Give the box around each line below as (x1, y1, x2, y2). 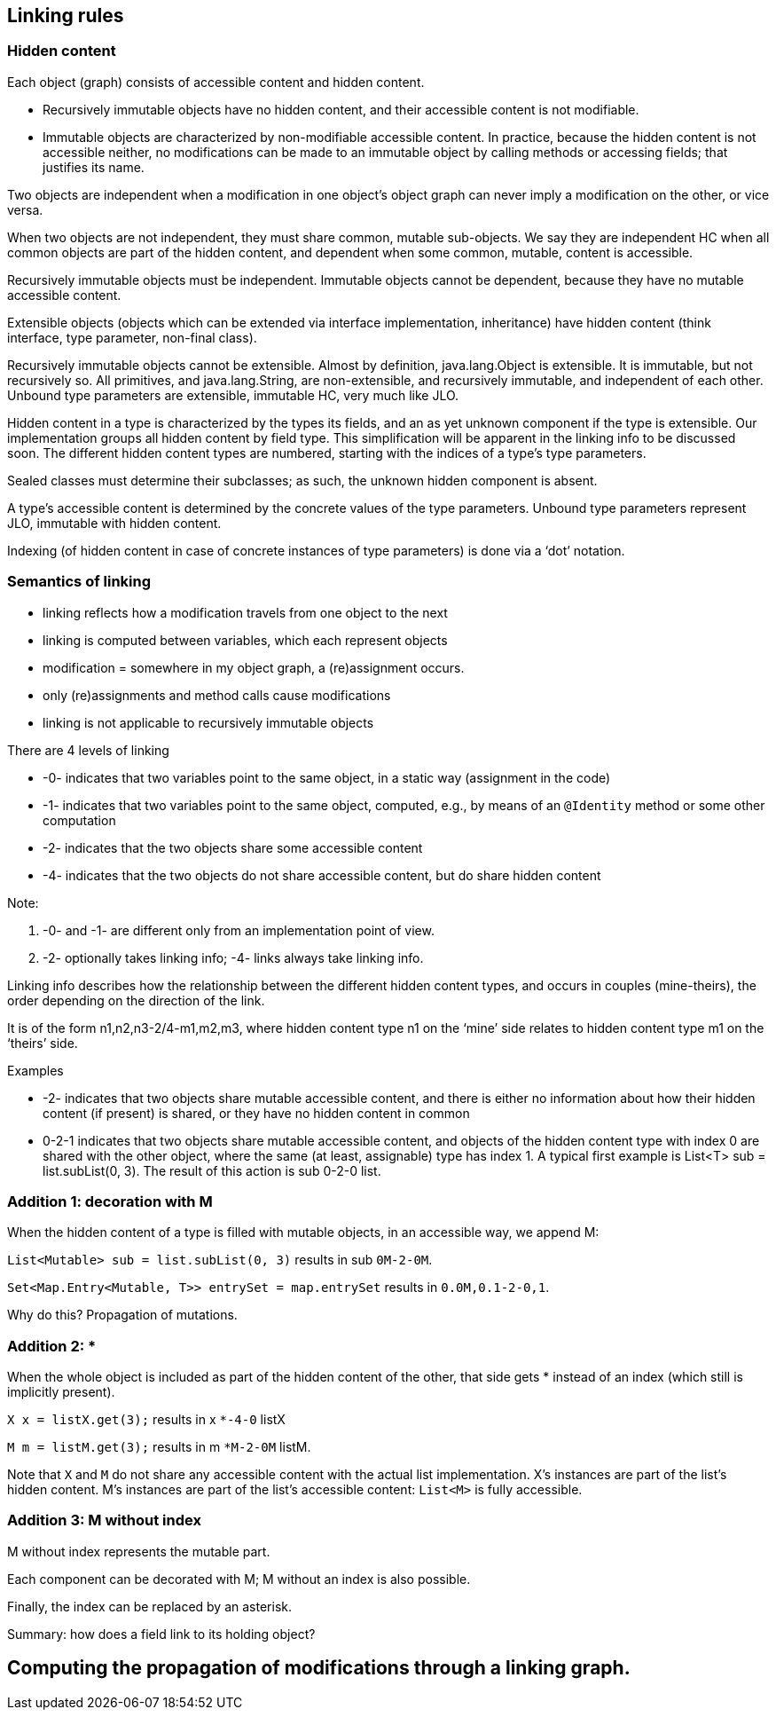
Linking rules (7, 4, 124, 27)
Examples (7, 1062, 64, 1078)
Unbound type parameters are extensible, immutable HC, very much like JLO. (7, 387, 459, 403)
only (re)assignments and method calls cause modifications (43, 687, 391, 703)
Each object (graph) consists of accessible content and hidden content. (7, 74, 425, 90)
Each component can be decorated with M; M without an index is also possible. (7, 1571, 471, 1587)
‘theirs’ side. (7, 1035, 78, 1051)
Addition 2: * (7, 1336, 97, 1355)
